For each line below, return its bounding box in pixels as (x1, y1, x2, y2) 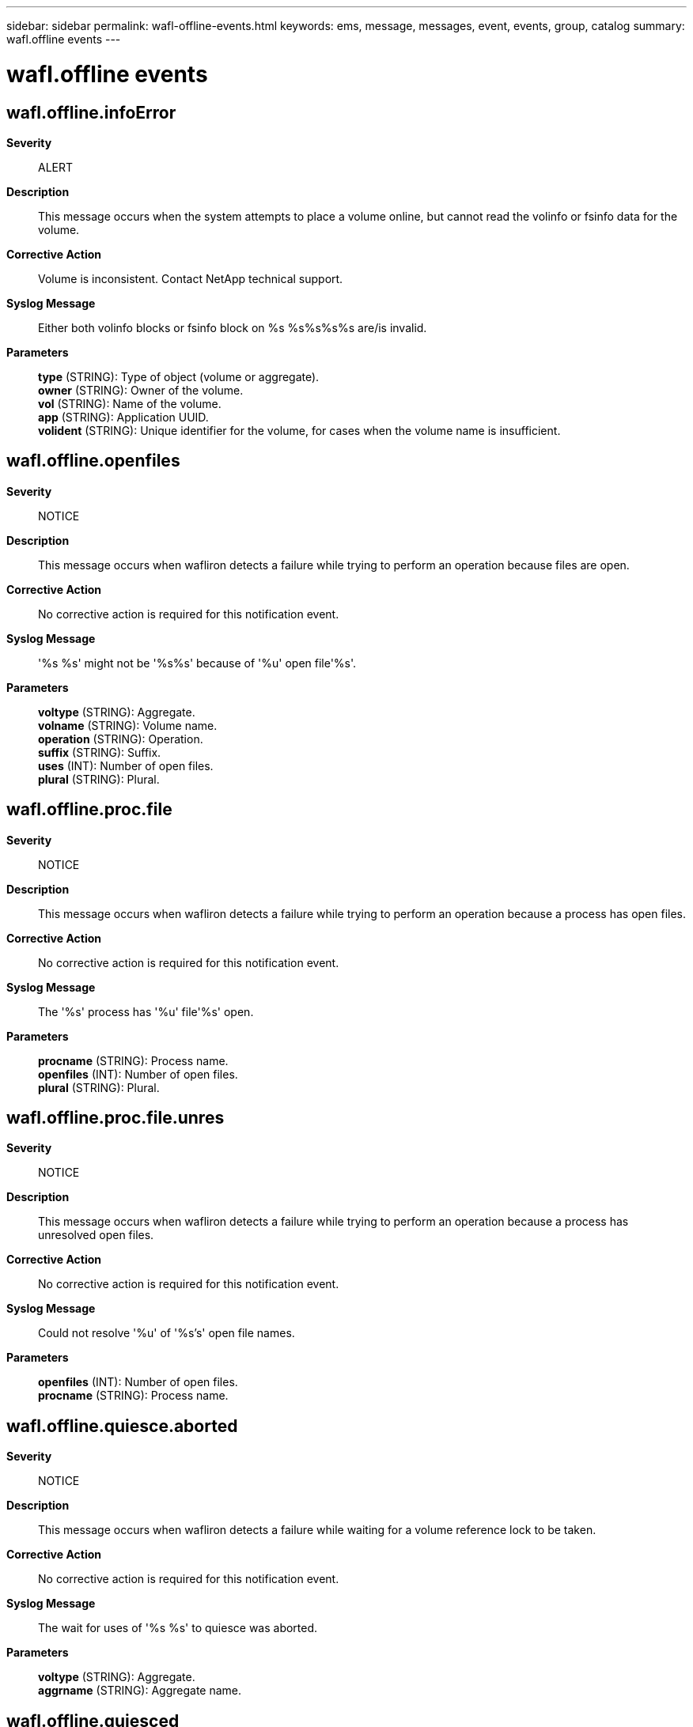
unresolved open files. (38, 1228, 154, 1242)
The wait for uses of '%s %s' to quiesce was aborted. (38, 1621, 318, 1635)
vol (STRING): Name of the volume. (38, 396, 222, 410)
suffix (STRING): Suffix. (38, 745, 161, 759)
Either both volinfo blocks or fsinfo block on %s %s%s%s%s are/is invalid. (38, 320, 427, 334)
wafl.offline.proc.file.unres (6, 1108, 225, 1128)
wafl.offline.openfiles (6, 451, 180, 471)
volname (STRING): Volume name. (38, 718, 218, 732)
